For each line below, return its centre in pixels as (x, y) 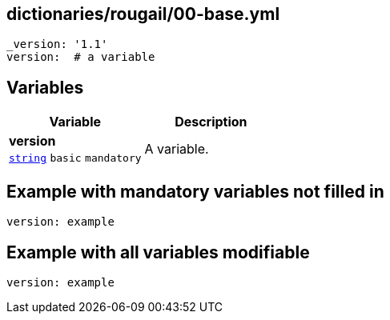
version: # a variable (81, 57)
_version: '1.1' (57, 44)
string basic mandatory (75, 158)
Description (211, 122)
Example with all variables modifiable (158, 252)
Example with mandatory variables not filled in (195, 191)
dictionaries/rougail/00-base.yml (143, 14)
